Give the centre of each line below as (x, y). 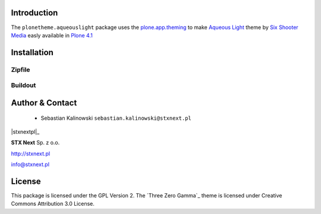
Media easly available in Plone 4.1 (52, 35)
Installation (32, 52)
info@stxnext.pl (30, 165)
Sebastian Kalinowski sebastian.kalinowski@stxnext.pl (116, 118)
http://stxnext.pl (31, 154)
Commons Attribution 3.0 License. (53, 204)
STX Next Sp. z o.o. (35, 143)
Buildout (23, 85)
